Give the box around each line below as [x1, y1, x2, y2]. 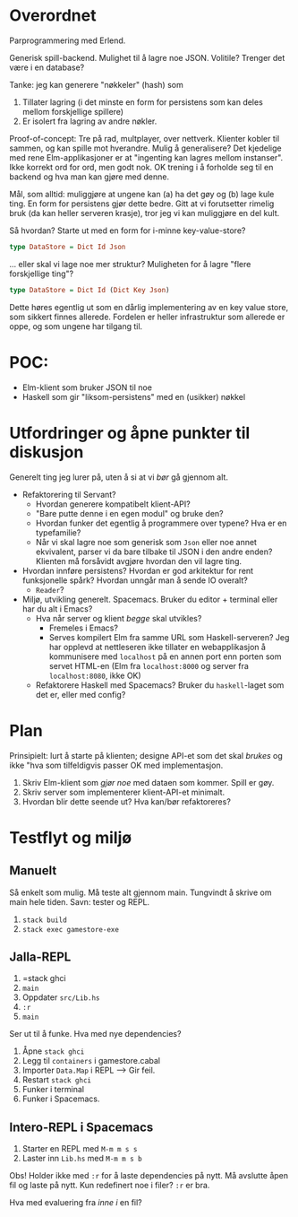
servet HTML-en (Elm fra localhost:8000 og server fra [48, 660, 249, 671]
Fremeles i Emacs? [48, 622, 119, 633]
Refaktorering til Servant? [21, 489, 116, 500]
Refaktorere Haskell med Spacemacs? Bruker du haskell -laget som [35, 679, 285, 691]
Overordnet [9, 5, 97, 26]
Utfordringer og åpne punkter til [9, 422, 251, 443]
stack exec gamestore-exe [21, 925, 119, 934]
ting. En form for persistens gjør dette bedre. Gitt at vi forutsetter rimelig [9, 198, 275, 209]
